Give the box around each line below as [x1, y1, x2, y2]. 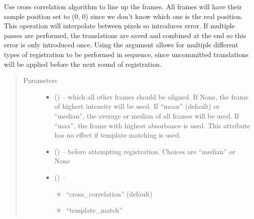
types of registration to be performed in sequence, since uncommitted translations [4, 49, 249, 59]
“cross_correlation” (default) [66, 188, 153, 199]
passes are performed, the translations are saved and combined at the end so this [4, 30, 246, 40]
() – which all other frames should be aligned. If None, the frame [54, 91, 249, 101]
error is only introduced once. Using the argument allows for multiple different [4, 40, 238, 50]
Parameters [23, 75, 57, 85]
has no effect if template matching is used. [54, 130, 181, 140]
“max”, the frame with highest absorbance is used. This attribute [54, 120, 250, 130]
